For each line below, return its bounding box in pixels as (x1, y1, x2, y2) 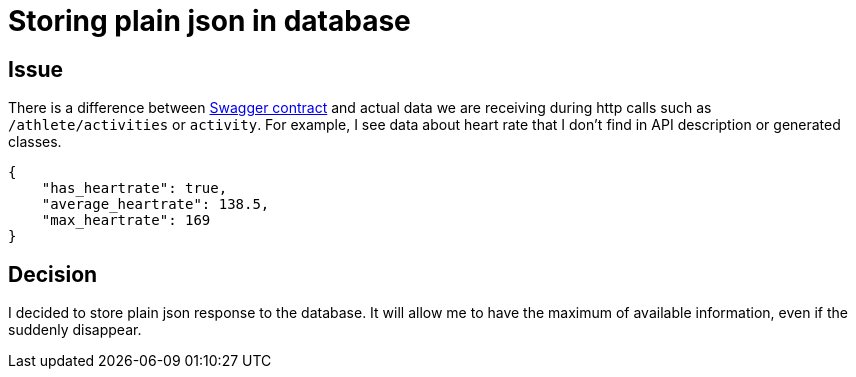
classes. (8, 133, 62, 151)
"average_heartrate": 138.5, (41, 196, 270, 213)
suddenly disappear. (8, 321, 142, 339)
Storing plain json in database (8, 4, 411, 38)
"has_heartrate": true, (41, 180, 228, 197)
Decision (8, 261, 98, 287)
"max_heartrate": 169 (41, 212, 211, 229)
